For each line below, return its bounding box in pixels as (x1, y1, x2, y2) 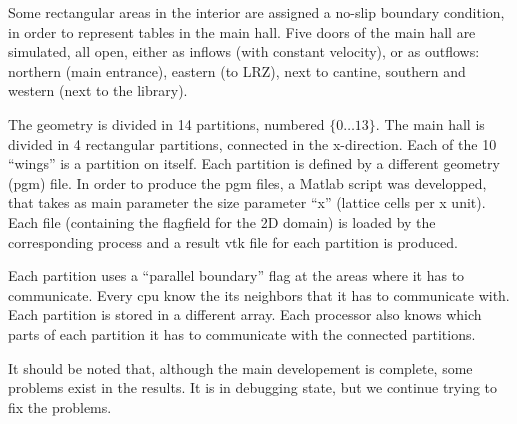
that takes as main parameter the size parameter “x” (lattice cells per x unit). (8, 192, 486, 213)
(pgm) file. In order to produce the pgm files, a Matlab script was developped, (8, 172, 487, 193)
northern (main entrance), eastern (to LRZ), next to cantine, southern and (8, 60, 466, 81)
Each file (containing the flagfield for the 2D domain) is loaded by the (8, 211, 436, 232)
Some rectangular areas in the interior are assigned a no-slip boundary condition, (8, 2, 505, 22)
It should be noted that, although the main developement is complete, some (8, 357, 473, 378)
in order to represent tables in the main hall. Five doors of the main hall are (8, 21, 476, 42)
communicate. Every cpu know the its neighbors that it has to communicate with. (8, 284, 510, 305)
